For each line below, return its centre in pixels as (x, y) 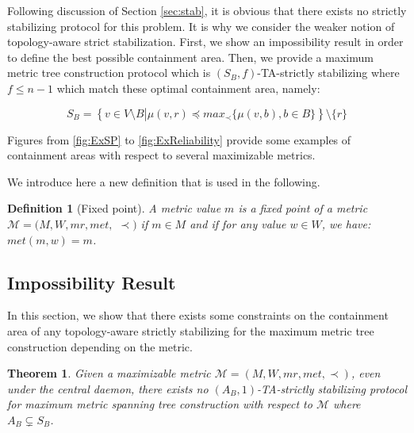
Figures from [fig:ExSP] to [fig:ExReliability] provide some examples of (179, 139)
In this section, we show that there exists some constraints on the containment (198, 315)
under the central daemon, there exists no (108, 388)
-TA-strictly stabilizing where (328, 73)
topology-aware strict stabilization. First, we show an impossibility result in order (205, 42)
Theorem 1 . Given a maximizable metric (109, 373)
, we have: (346, 223)
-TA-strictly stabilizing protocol (332, 388)
